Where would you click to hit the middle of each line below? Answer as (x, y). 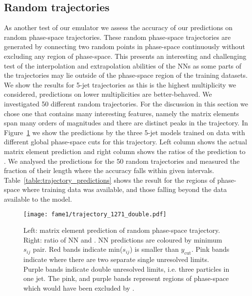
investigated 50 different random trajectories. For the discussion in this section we (126, 103)
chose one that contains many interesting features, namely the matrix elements (122, 113)
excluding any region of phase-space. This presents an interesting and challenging (125, 56)
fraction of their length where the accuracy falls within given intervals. (109, 170)
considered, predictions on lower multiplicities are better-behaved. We (108, 94)
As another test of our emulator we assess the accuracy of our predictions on (118, 27)
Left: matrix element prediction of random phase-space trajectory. (122, 230)
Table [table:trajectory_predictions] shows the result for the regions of (110, 180)
